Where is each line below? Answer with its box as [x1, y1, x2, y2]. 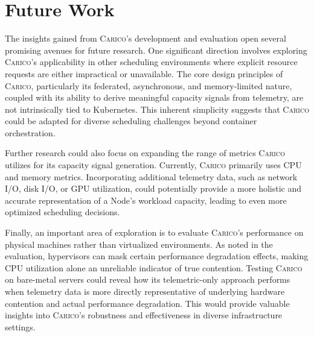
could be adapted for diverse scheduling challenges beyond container [5, 115, 257, 127]
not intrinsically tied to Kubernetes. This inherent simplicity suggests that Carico [5, 102, 309, 115]
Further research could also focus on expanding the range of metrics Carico [5, 146, 285, 159]
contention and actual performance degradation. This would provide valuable [5, 297, 290, 309]
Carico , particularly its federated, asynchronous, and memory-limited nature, [5, 79, 292, 92]
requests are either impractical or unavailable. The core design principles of [5, 67, 283, 80]
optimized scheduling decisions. [5, 206, 120, 218]
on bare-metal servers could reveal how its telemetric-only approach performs [5, 273, 290, 286]
